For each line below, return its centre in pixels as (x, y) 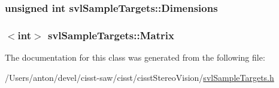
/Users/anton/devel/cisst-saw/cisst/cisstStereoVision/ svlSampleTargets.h (139, 77)
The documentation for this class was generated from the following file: (135, 57)
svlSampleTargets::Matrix (111, 35)
